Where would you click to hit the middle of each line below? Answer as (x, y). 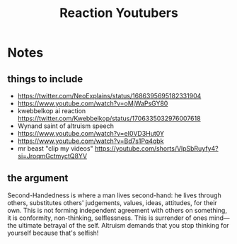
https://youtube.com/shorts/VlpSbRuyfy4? (156, 149)
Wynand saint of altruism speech (66, 126)
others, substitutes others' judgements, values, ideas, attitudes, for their (112, 202)
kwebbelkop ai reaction (52, 111)
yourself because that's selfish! (53, 233)
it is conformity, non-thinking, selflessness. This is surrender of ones (108, 218)
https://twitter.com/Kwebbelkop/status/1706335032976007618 (109, 118)
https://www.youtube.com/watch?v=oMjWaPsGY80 (93, 103)
